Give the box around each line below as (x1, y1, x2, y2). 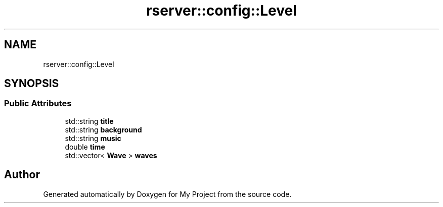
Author (4, 168, 40, 181)
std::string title (65, 116, 114, 125)
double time (65, 142, 105, 151)
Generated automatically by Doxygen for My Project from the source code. (43, 189, 292, 198)
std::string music (65, 133, 121, 143)
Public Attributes (4, 98, 72, 109)
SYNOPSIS (4, 77, 59, 90)
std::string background (65, 125, 142, 134)
